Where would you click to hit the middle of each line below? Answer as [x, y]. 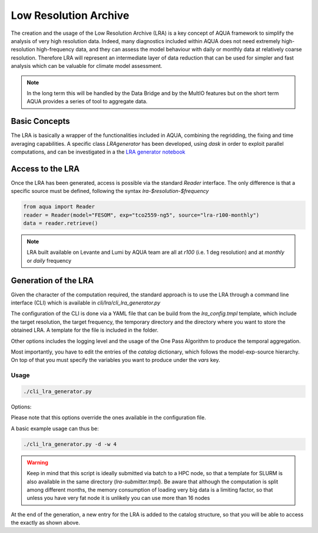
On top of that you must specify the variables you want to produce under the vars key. [115, 360]
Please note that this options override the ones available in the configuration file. [108, 418]
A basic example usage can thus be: [55, 429]
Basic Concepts [40, 121]
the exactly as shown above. [46, 523]
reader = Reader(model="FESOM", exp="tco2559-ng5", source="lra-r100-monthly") [141, 215]
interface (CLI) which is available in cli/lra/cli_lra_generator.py [86, 303]
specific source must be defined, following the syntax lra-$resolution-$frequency [110, 191]
